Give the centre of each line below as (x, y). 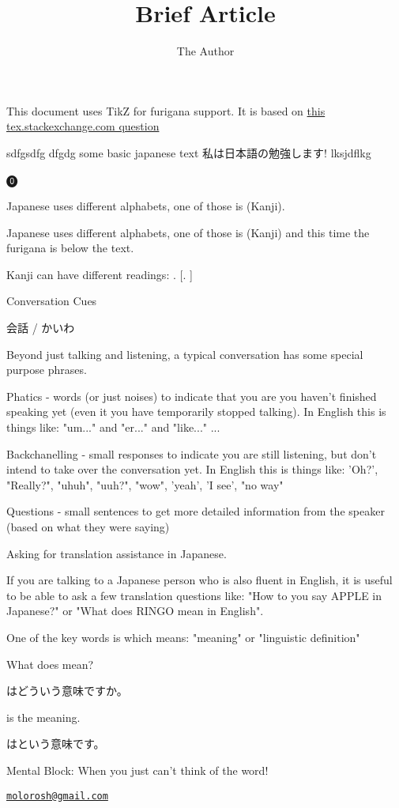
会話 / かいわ (41, 328)
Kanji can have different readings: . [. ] (100, 274)
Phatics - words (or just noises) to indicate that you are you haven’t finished (192, 396)
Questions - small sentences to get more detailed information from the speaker (196, 511)
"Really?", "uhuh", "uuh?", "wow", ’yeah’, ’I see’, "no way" (145, 484)
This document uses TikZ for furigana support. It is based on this (166, 110)
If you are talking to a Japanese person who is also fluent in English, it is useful (199, 580)
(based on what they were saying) (88, 527)
